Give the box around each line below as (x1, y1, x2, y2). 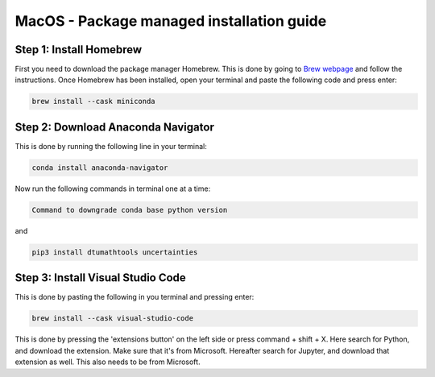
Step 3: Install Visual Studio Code (14, 271, 187, 285)
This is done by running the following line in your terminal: (14, 141, 207, 151)
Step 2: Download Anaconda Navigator (14, 120, 215, 134)
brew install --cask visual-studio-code (31, 314, 193, 323)
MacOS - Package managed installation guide (14, 12, 327, 30)
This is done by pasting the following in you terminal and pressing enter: (14, 292, 255, 302)
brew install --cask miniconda (31, 97, 156, 106)
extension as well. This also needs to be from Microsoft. (14, 357, 201, 367)
